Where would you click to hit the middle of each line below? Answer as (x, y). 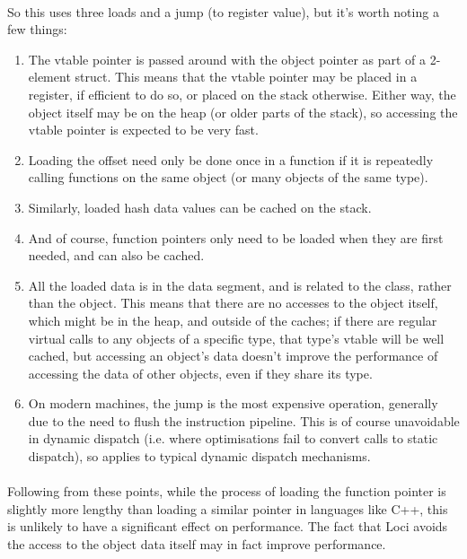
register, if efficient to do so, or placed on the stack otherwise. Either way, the (242, 94)
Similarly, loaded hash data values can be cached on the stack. (200, 207)
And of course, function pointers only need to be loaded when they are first (236, 237)
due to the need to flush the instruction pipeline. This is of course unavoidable (244, 420)
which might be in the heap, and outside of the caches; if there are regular (233, 320)
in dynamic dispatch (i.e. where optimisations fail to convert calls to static (233, 438)
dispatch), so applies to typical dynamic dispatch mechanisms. (199, 456)
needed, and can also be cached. (116, 255)
